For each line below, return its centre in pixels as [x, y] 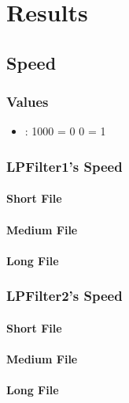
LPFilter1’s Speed [64, 166]
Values [28, 102]
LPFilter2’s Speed [64, 296]
